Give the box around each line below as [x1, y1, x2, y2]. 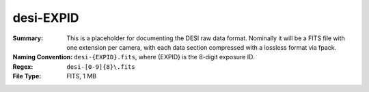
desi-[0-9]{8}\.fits [66, 63, 136, 71]
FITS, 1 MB [66, 72, 97, 80]
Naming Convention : [12, 53, 73, 61]
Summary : [12, 34, 44, 42]
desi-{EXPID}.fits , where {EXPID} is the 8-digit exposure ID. [74, 53, 256, 61]
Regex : [12, 62, 33, 71]
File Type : [12, 72, 42, 80]
